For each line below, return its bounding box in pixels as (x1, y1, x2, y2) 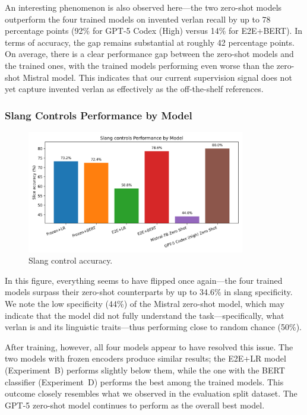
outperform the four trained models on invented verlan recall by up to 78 (5, 12, 271, 25)
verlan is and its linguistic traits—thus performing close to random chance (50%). (5, 321, 302, 333)
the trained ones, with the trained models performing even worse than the (5, 59, 274, 71)
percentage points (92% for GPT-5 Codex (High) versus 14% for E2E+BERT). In (5, 24, 302, 37)
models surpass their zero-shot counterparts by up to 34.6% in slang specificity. (5, 286, 293, 298)
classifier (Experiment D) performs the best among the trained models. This (5, 375, 284, 388)
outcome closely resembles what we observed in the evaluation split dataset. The (5, 387, 297, 400)
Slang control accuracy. (29, 254, 113, 267)
